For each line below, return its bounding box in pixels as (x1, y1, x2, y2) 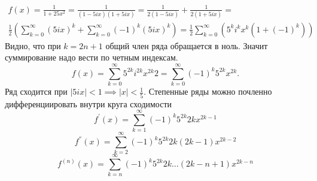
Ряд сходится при (5, 85, 68, 98)
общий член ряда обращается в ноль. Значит (105, 39, 268, 52)
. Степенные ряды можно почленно (144, 85, 272, 98)
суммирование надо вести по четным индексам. (5, 51, 178, 64)
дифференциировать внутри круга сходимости (5, 97, 172, 110)
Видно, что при (5, 39, 61, 52)
